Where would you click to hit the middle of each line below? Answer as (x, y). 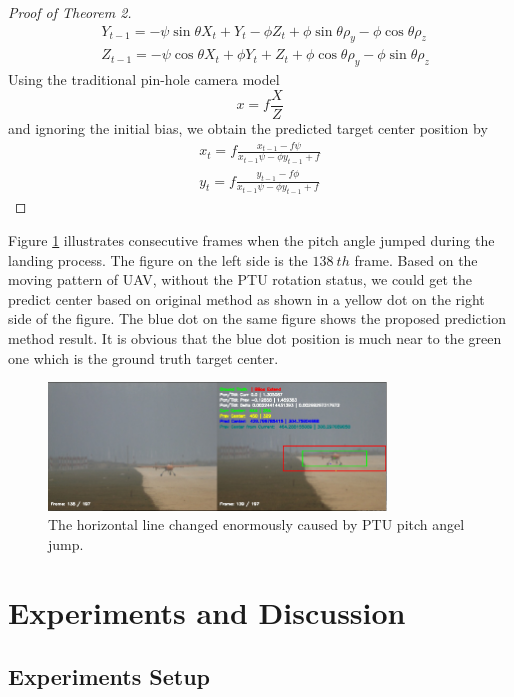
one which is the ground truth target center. (143, 357)
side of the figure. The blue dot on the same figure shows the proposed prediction (257, 318)
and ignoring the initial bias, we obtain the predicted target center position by (248, 127)
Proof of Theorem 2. (70, 12)
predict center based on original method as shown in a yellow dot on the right (246, 298)
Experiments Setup (109, 676)
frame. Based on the (416, 259)
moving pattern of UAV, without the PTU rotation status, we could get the (240, 279)
